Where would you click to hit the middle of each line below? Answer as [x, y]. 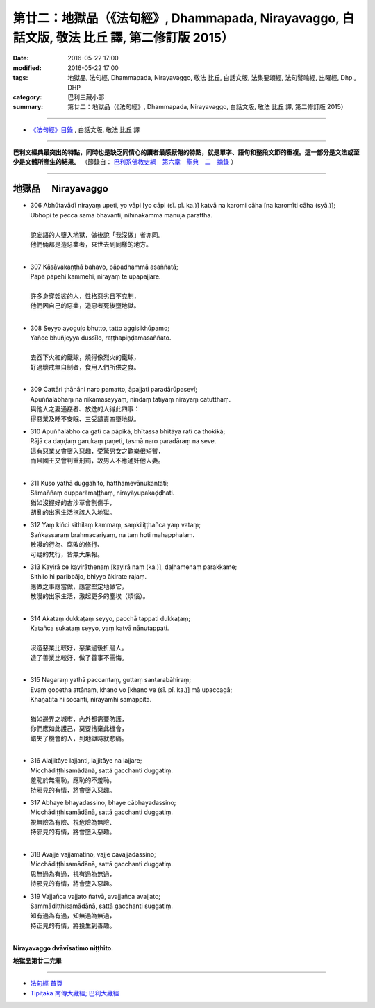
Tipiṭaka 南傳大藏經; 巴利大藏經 [75, 993]
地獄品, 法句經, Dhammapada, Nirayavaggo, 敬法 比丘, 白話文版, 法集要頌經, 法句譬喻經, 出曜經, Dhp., [212, 78]
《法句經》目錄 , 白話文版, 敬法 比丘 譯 [85, 129]
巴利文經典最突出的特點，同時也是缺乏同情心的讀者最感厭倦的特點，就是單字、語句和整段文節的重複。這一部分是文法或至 [186, 152]
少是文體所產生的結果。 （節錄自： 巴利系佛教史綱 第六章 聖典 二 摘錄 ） [125, 162]
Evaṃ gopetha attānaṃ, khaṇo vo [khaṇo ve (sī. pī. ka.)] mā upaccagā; [131, 689]
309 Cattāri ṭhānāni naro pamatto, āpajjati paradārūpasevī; [114, 390]
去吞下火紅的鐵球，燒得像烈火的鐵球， [85, 357]
